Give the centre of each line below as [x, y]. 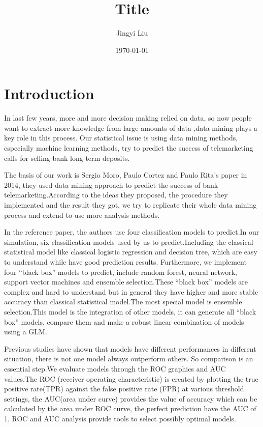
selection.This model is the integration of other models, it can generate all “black [130, 311]
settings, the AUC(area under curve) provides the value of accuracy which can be [131, 398]
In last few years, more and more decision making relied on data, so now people [128, 118]
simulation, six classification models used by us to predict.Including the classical [129, 241]
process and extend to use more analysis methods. [82, 215]
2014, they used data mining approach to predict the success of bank [111, 184]
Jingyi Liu [132, 33]
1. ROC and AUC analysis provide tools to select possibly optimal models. [120, 418]
